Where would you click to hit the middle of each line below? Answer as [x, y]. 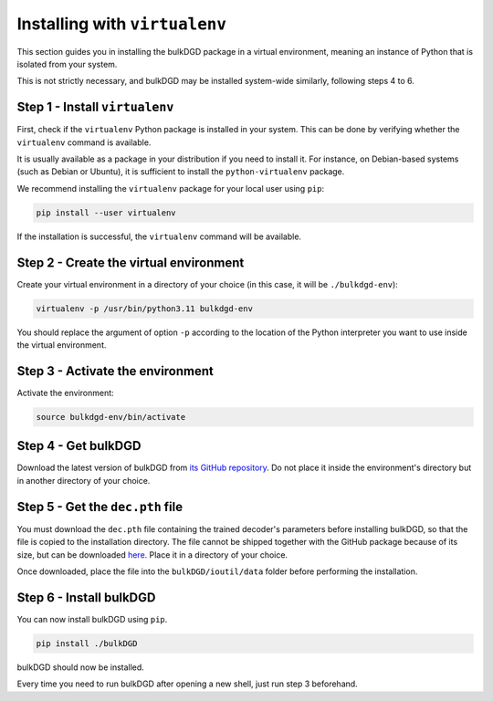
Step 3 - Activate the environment [115, 371]
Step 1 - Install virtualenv [95, 107]
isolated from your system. [67, 64]
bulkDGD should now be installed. [81, 667]
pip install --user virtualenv [106, 213]
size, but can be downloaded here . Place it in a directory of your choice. [152, 555]
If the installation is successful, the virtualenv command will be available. [159, 236]
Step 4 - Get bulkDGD [79, 446]
